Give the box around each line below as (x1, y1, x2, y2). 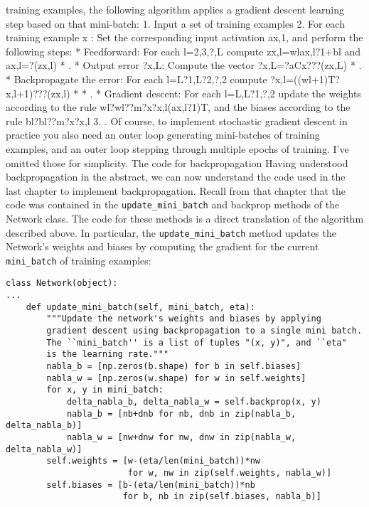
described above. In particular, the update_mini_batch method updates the (6, 225, 336, 240)
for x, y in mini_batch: (46, 385, 164, 395)
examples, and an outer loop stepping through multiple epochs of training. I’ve (6, 141, 349, 156)
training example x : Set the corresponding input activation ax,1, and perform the (6, 30, 363, 45)
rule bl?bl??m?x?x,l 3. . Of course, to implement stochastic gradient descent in (6, 113, 348, 128)
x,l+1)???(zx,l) (6, 85, 70, 100)
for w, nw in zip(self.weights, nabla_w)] (127, 467, 332, 478)
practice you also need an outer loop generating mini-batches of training (6, 127, 320, 142)
